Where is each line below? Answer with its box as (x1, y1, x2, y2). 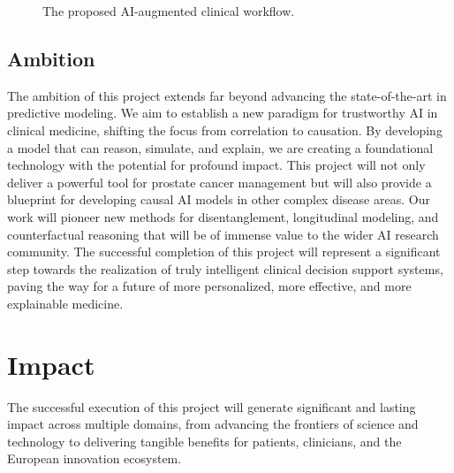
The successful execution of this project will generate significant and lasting (7, 397, 416, 416)
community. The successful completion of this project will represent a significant (7, 242, 441, 261)
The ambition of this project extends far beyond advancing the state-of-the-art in (7, 86, 447, 104)
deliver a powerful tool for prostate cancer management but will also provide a (7, 172, 432, 191)
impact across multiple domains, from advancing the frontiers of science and (7, 415, 419, 433)
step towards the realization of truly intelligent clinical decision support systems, (7, 259, 443, 278)
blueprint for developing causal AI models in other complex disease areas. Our (7, 190, 430, 209)
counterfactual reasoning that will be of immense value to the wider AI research (7, 225, 439, 243)
